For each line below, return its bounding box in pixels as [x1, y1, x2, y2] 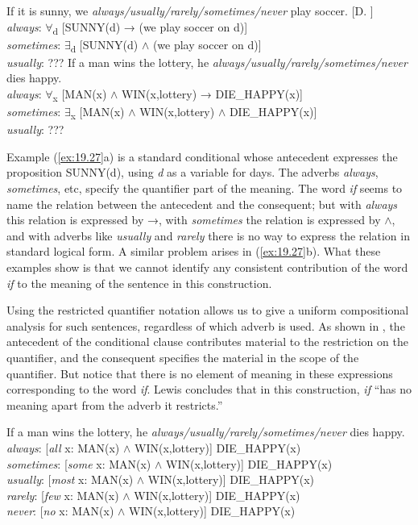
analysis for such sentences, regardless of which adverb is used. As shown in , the [6, 317, 405, 334]
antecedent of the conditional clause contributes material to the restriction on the [6, 333, 408, 350]
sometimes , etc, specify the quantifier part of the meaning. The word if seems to [6, 180, 403, 197]
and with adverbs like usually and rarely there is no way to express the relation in [6, 227, 410, 244]
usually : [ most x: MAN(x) [6, 471, 134, 488]
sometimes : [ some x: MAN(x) [6, 455, 151, 472]
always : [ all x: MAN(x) [6, 439, 120, 456]
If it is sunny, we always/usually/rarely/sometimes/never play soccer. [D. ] [6, 2, 374, 19]
